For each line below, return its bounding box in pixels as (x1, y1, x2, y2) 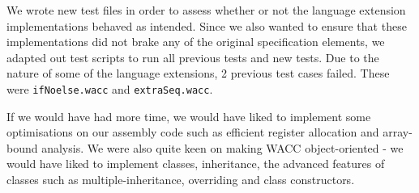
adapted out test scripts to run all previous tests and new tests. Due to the (6, 48, 379, 65)
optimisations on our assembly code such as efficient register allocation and (6, 124, 379, 141)
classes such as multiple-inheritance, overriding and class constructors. (6, 171, 355, 187)
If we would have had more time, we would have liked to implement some (6, 107, 371, 124)
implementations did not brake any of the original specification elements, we (6, 33, 385, 50)
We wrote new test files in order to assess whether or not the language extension (6, 2, 406, 18)
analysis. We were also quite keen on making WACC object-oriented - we (41, 139, 404, 156)
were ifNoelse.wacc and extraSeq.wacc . (6, 80, 213, 97)
